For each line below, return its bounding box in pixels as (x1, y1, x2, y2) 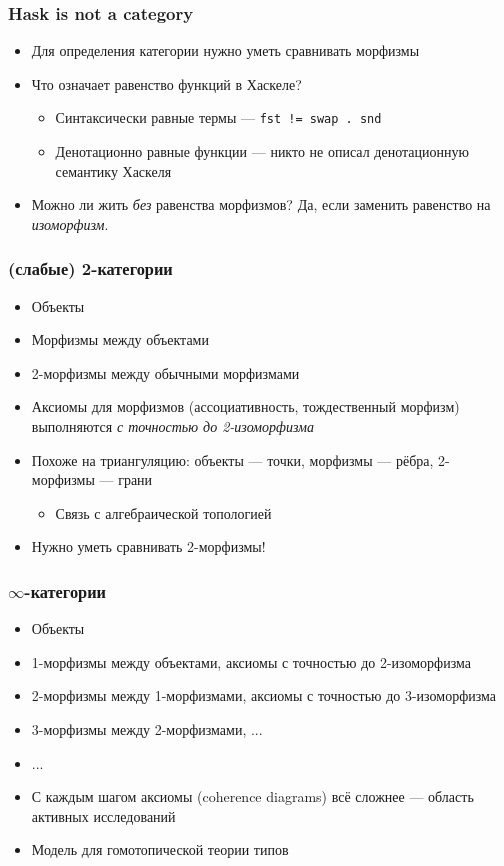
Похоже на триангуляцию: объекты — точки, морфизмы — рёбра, (31, 449, 434, 470)
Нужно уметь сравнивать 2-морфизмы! (31, 536, 266, 557)
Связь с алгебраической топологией (55, 502, 272, 523)
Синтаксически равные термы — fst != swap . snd (55, 107, 382, 128)
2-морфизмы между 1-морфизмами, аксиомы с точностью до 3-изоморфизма (31, 685, 497, 706)
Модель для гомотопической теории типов (31, 839, 289, 860)
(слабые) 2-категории (8, 256, 173, 281)
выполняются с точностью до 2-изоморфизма (31, 416, 315, 437)
